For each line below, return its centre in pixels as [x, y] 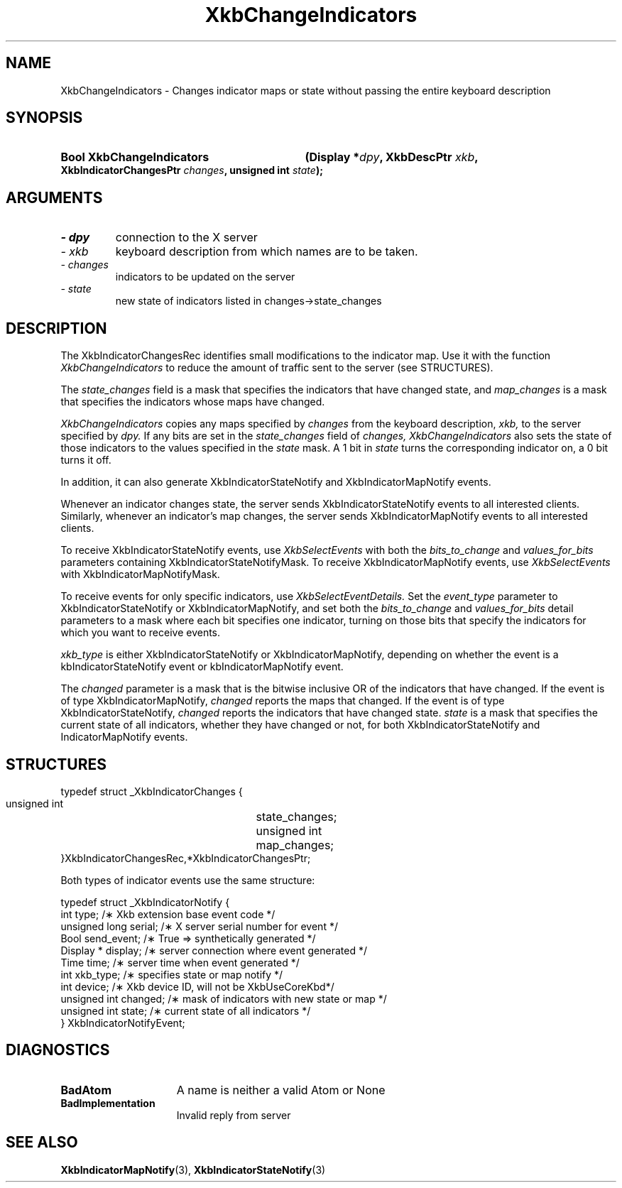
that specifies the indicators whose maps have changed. [193, 402]
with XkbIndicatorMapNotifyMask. [140, 574]
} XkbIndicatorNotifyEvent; [123, 1023]
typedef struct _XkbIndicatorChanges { [152, 791]
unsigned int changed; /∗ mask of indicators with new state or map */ [224, 998]
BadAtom [86, 1090]
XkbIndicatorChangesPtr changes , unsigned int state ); [192, 170]
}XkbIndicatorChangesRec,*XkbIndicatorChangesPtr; [186, 858]
